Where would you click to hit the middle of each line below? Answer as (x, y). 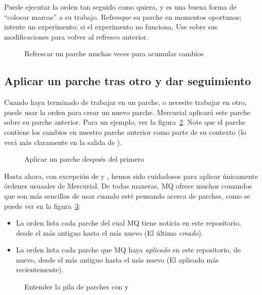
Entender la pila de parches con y (77, 287)
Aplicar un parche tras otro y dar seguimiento (128, 81)
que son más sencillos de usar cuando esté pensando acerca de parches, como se (127, 195)
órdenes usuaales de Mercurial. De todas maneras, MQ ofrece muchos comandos (128, 186)
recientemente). (40, 269)
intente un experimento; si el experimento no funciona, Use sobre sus (111, 27)
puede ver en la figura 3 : (42, 206)
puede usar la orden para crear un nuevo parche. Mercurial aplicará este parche (127, 112)
